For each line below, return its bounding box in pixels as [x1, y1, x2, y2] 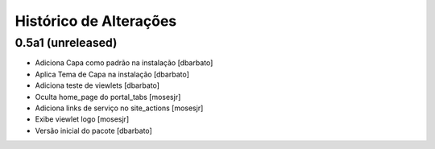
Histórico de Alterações [14, 12, 177, 30]
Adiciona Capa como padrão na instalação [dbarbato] [35, 58, 213, 68]
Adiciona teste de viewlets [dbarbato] [35, 81, 160, 90]
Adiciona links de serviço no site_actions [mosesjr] [35, 103, 204, 113]
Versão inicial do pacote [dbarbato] [35, 126, 152, 135]
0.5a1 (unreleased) [14, 35, 118, 50]
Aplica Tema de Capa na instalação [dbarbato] [35, 69, 189, 79]
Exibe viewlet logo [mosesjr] [35, 114, 129, 124]
